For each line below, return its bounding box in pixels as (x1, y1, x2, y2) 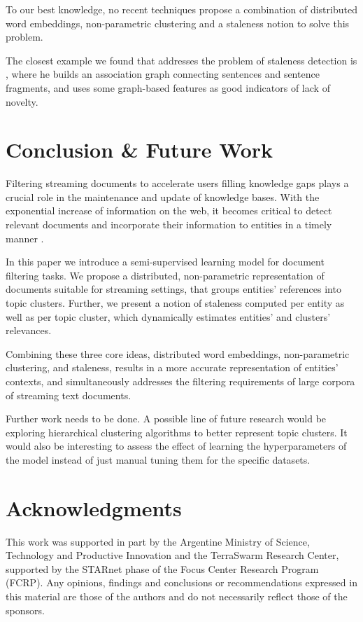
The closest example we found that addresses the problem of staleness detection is (6, 53, 357, 67)
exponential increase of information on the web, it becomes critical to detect (6, 203, 332, 218)
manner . (6, 230, 44, 245)
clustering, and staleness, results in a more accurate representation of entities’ (6, 360, 339, 375)
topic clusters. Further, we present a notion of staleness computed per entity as (6, 296, 345, 310)
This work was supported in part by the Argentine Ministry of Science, (6, 534, 310, 548)
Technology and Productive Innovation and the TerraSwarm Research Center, (6, 548, 339, 562)
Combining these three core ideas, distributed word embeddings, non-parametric (6, 346, 350, 361)
